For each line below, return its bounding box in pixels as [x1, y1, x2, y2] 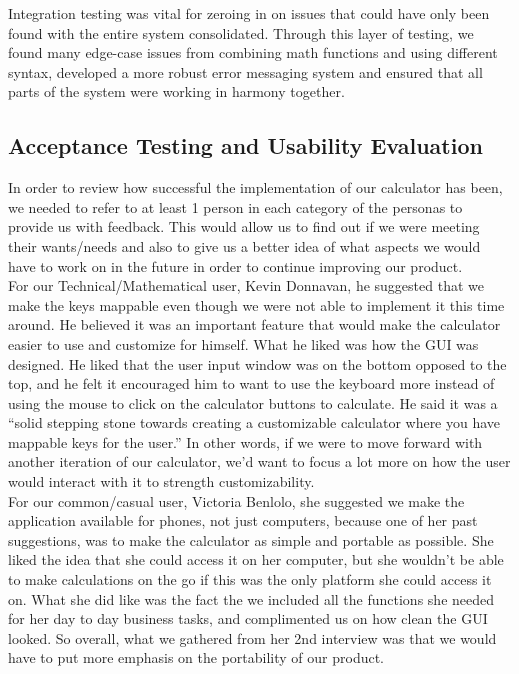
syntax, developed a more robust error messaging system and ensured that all [8, 61, 483, 82]
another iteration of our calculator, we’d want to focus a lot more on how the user [8, 451, 511, 472]
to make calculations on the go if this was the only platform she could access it [8, 569, 492, 590]
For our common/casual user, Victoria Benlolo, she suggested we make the [8, 490, 465, 511]
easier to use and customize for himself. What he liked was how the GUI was [8, 333, 479, 354]
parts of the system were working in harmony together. [8, 81, 345, 102]
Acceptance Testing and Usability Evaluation [8, 130, 483, 161]
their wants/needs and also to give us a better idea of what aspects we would [8, 235, 481, 256]
